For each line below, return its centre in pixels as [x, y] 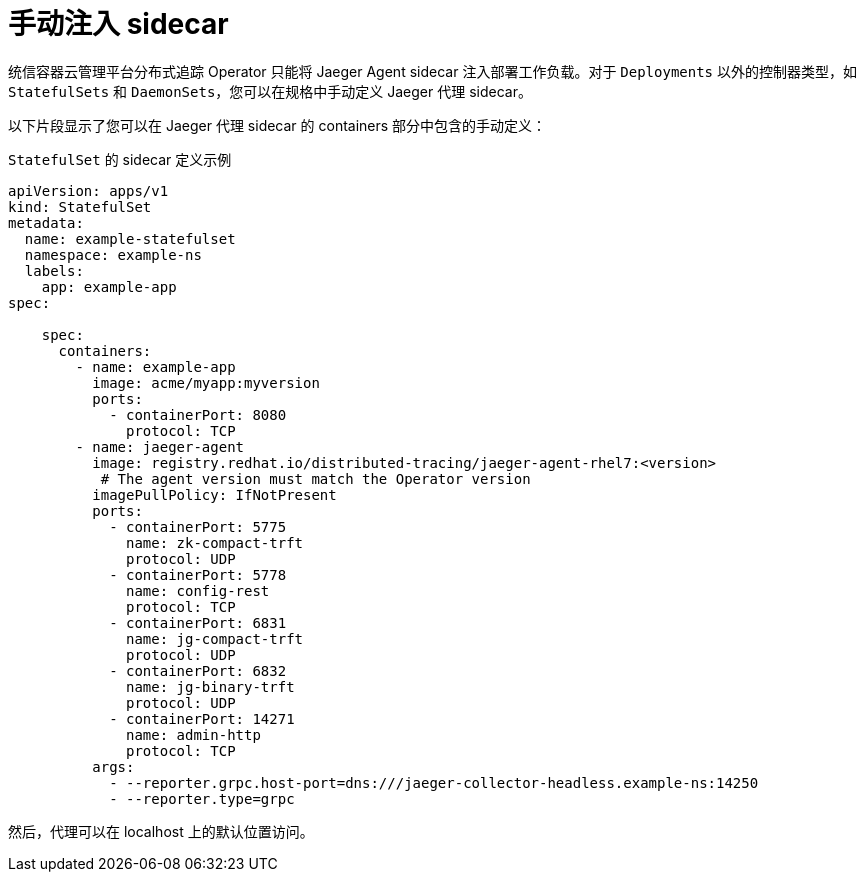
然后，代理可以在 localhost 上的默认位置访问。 [161, 831]
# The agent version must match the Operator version [315, 478]
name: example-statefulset [130, 238]
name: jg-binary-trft [210, 686]
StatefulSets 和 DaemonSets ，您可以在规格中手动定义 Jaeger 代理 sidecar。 [270, 91]
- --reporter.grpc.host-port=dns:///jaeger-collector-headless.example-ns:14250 [434, 782]
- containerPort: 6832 [198, 670]
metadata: [46, 222]
